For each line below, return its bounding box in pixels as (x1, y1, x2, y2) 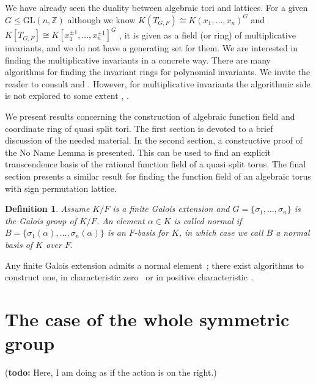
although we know (67, 13, 136, 26)
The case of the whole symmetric (5, 306, 290, 331)
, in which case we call (178, 226, 263, 239)
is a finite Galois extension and (112, 202, 230, 215)
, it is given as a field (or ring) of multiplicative (119, 28, 296, 41)
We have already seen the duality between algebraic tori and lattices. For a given (5, 1, 308, 13)
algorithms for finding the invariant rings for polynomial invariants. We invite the (5, 65, 310, 78)
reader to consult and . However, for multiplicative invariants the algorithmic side (5, 77, 310, 90)
